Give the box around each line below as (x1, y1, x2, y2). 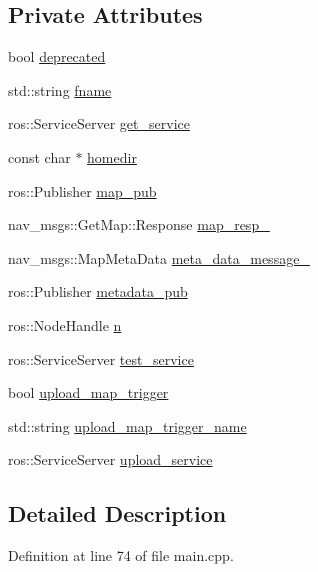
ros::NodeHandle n (8, 314, 122, 335)
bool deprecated (8, 46, 106, 67)
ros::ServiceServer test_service (8, 348, 194, 369)
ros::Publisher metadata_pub (8, 281, 188, 302)
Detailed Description (8, 498, 227, 529)
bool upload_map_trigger (8, 382, 169, 403)
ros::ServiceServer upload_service (8, 449, 213, 470)
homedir (87, 146, 137, 167)
